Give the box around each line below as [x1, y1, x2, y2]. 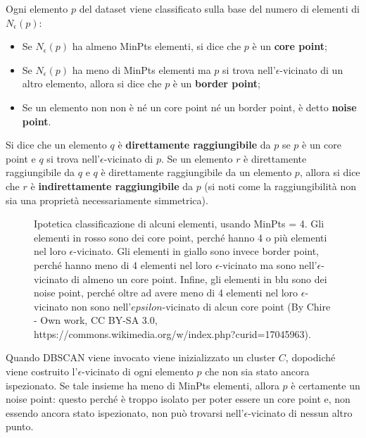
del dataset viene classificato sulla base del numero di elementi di [79, 1, 360, 15]
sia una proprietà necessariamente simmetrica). [6, 192, 208, 207]
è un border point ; [172, 76, 260, 91]
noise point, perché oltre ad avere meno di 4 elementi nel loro [34, 285, 298, 300]
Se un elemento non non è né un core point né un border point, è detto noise [22, 99, 357, 114]
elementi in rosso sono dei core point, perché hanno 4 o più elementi [34, 230, 327, 244]
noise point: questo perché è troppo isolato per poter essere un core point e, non [6, 392, 351, 406]
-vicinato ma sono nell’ [219, 257, 317, 272]
